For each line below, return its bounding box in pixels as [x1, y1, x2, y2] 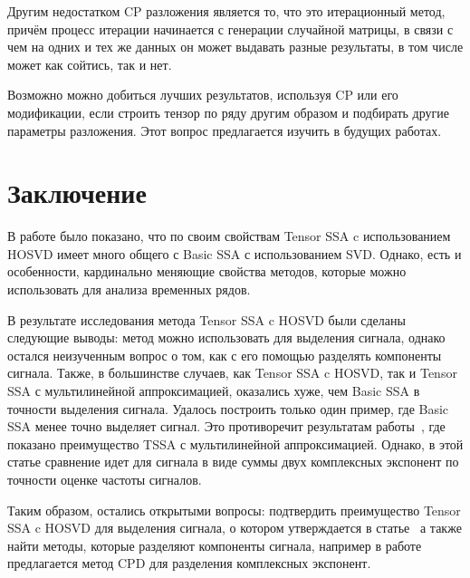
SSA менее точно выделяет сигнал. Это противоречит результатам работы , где [7, 417, 446, 436]
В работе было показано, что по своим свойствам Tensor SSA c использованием [7, 226, 451, 246]
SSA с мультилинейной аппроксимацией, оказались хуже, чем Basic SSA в [7, 381, 420, 400]
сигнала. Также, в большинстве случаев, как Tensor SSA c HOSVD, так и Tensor [7, 363, 457, 382]
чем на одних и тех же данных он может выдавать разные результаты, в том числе [7, 37, 464, 56]
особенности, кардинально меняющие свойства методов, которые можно [7, 262, 407, 281]
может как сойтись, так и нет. [7, 54, 172, 73]
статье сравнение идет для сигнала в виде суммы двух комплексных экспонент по [7, 452, 459, 471]
